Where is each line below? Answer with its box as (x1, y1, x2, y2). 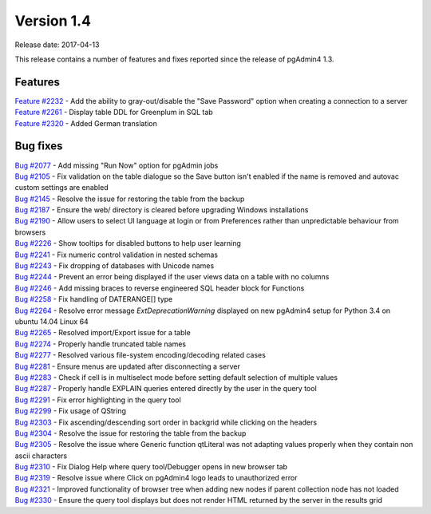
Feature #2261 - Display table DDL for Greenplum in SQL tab (14, 108, 213, 117)
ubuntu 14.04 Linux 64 (14, 317, 89, 326)
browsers (14, 227, 46, 237)
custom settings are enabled (14, 183, 109, 192)
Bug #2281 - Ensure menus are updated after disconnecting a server (14, 362, 241, 371)
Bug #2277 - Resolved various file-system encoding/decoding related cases (14, 350, 267, 360)
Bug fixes (14, 140, 63, 153)
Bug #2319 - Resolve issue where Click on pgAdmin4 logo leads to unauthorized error (14, 473, 298, 483)
